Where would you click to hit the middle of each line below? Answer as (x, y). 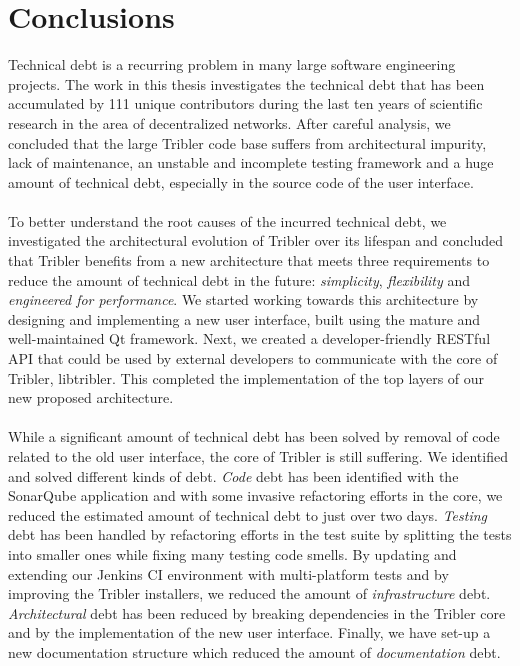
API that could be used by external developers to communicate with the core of (253, 358)
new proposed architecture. (91, 397)
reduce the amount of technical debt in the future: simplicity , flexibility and (239, 279)
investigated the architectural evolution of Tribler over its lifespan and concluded (256, 240)
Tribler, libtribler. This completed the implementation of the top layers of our (246, 377)
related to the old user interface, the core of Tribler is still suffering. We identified (258, 456)
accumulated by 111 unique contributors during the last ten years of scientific (245, 103)
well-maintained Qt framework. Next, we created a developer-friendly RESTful (249, 338)
